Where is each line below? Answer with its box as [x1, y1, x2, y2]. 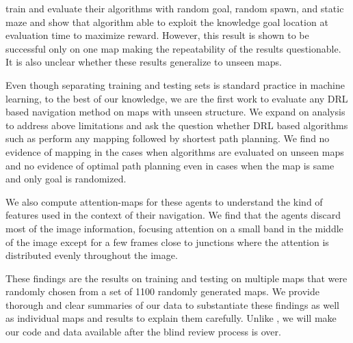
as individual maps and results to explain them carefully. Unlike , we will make [5, 311, 337, 325]
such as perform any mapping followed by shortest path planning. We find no [5, 131, 330, 146]
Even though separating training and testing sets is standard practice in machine [5, 77, 345, 92]
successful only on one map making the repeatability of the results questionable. [5, 41, 341, 55]
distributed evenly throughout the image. [5, 248, 178, 262]
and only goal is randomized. [5, 171, 127, 186]
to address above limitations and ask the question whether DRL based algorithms [5, 118, 348, 132]
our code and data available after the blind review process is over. [5, 325, 281, 339]
